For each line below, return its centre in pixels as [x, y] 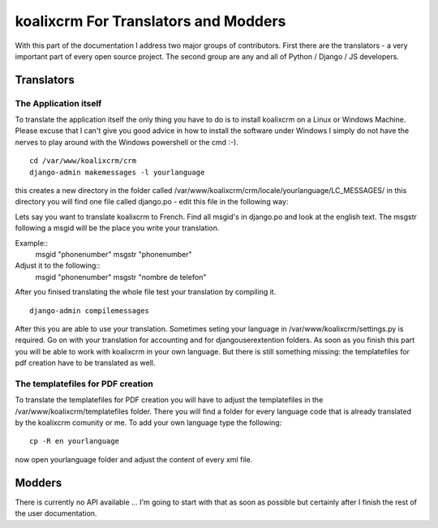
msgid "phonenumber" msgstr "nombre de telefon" [121, 277]
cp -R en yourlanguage [75, 441]
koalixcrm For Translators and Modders [150, 21]
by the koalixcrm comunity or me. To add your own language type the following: [148, 423]
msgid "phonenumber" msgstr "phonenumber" [114, 254]
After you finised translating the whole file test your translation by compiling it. [146, 292]
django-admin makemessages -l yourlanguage [117, 172]
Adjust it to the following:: [58, 266]
